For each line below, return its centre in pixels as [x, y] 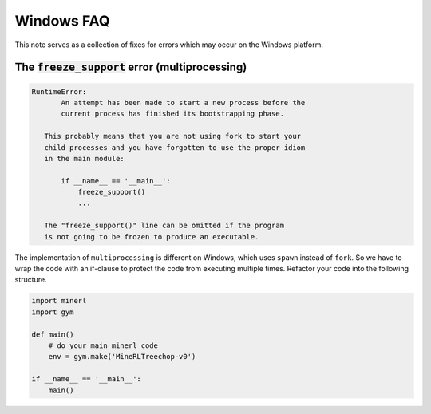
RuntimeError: [59, 91]
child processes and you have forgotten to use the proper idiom [175, 147]
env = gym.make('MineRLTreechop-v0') [122, 357]
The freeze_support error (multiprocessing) [131, 67]
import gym [53, 312]
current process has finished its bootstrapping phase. [173, 114]
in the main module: [85, 158]
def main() [53, 334]
